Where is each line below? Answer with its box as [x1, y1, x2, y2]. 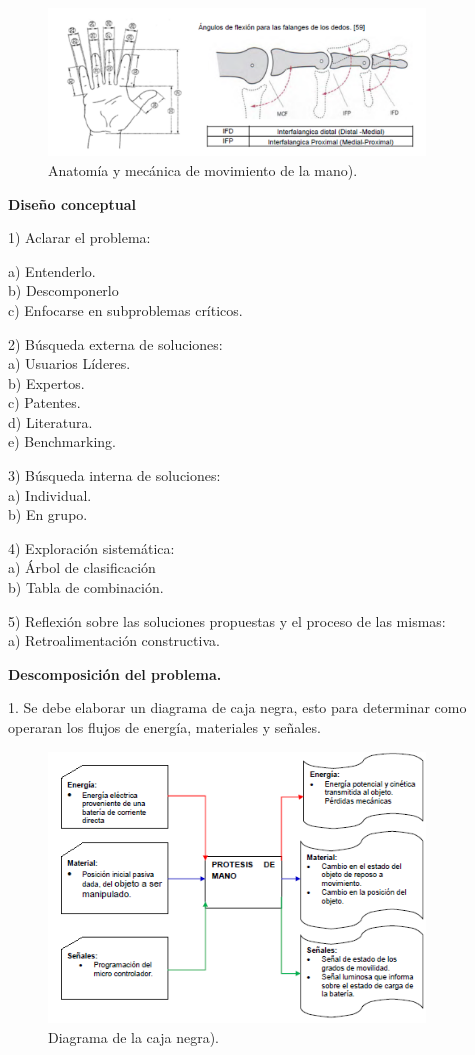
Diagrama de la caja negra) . [48, 1026, 220, 1047]
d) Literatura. [8, 411, 93, 432]
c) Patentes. [8, 392, 81, 413]
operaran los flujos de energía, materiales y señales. [8, 717, 321, 738]
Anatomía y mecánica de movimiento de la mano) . [48, 159, 358, 180]
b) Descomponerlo [8, 280, 119, 301]
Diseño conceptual [8, 193, 137, 214]
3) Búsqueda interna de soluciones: [8, 465, 221, 486]
